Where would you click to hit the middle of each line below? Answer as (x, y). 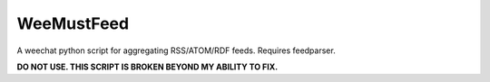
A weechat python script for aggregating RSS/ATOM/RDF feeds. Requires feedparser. (176, 50)
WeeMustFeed (73, 23)
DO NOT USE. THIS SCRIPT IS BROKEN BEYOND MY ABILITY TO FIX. (147, 67)
